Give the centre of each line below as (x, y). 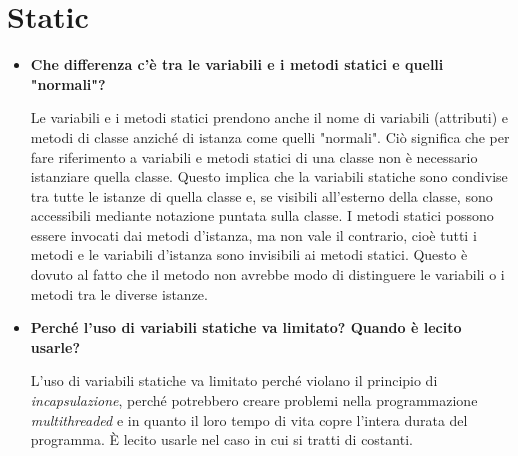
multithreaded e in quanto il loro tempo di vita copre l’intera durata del (249, 419)
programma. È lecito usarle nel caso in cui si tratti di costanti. (221, 439)
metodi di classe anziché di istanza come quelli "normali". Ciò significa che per (270, 136)
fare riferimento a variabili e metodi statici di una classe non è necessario (254, 156)
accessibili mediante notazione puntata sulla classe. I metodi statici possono (262, 215)
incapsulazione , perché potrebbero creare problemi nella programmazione (254, 400)
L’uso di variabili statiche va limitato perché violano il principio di (234, 380)
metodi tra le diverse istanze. (119, 293)
